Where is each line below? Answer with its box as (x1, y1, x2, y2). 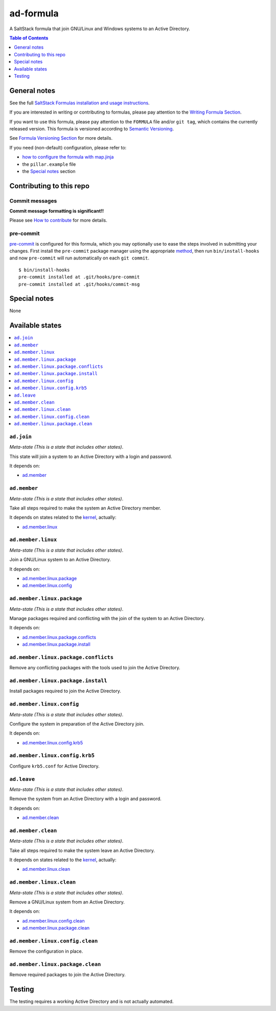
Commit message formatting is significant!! (9, 208, 104, 214)
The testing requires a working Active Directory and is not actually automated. (9, 998, 174, 1005)
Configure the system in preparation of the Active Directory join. (9, 720, 145, 727)
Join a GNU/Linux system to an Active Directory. (9, 557, 111, 563)
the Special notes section (22, 168, 76, 174)
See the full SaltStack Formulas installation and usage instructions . (9, 100, 150, 106)
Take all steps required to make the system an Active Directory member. (9, 504, 161, 511)
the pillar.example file (22, 161, 76, 167)
